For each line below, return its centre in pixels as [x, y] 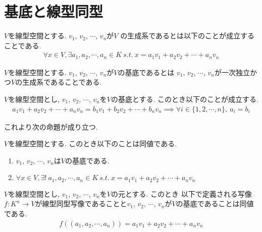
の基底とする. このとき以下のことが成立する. [185, 99]
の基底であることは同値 [215, 204]
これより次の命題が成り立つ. [51, 126]
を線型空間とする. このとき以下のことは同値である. [93, 143]
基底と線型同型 [54, 11]
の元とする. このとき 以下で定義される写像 [181, 193]
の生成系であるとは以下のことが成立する [188, 36]
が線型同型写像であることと [81, 204]
